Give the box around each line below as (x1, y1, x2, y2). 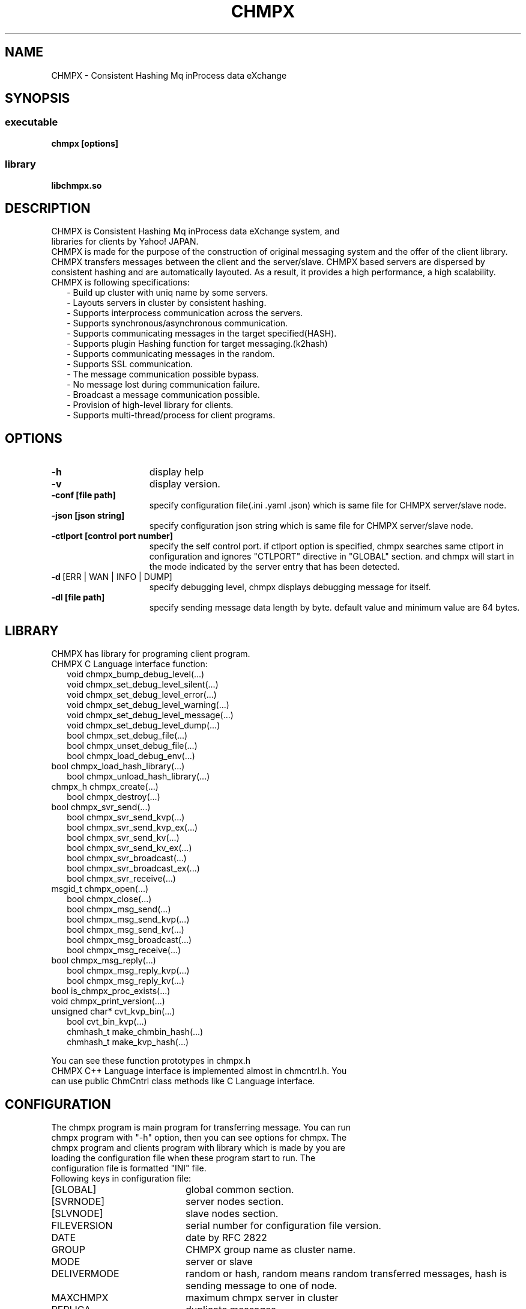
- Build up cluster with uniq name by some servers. (67, 287, 268, 298)
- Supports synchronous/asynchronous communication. (67, 318, 288, 329)
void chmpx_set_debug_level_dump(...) (67, 720, 220, 731)
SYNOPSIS (5, 91, 70, 106)
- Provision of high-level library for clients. (67, 400, 234, 410)
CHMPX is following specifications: (51, 277, 190, 288)
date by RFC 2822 (185, 1231, 267, 1243)
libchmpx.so (51, 180, 102, 191)
